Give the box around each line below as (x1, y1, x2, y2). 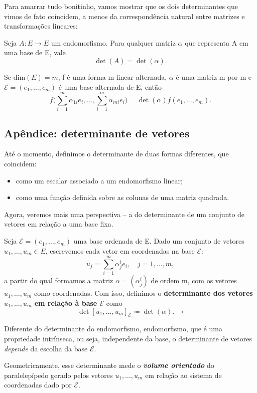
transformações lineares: (4, 21, 78, 31)
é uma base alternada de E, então (58, 81, 162, 92)
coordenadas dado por (4, 379, 72, 390)
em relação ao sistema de (145, 369, 222, 380)
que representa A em (185, 37, 248, 48)
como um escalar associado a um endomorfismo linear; (16, 175, 183, 185)
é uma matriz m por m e (176, 71, 252, 82)
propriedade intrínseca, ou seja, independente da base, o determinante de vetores (4, 333, 252, 343)
